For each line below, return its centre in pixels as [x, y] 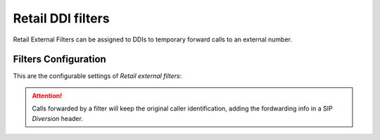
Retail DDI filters [61, 18]
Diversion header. [58, 118]
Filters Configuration [60, 59]
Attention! [47, 96]
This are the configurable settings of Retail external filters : [97, 76]
